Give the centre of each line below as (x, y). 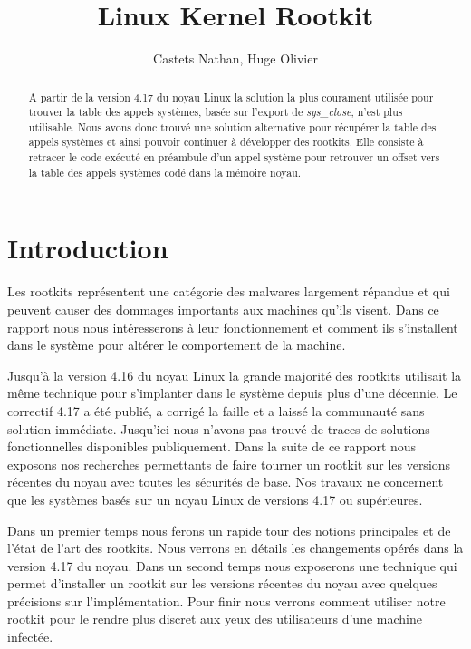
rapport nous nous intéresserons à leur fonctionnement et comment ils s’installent (233, 327)
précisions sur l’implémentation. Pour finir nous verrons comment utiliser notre (226, 601)
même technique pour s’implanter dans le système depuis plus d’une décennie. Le (232, 393)
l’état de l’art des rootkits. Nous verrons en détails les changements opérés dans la (235, 548)
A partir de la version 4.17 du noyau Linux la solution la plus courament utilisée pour (231, 97)
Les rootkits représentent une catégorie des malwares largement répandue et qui (229, 291)
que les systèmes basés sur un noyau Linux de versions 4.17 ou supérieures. (215, 499)
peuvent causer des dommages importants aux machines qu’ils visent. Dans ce (223, 309)
